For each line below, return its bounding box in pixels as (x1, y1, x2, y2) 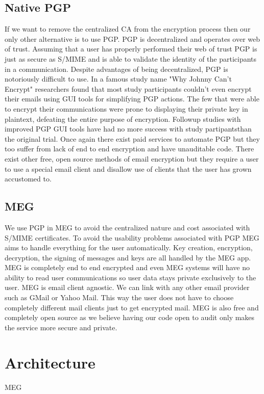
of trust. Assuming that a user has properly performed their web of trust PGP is (5, 43, 257, 54)
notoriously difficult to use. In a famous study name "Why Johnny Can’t (5, 73, 232, 84)
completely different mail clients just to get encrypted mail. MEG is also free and (5, 302, 259, 312)
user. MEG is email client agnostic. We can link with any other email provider (5, 282, 250, 293)
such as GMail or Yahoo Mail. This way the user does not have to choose (5, 292, 234, 303)
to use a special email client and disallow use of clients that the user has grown (5, 163, 252, 174)
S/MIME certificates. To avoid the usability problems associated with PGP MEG (5, 232, 259, 243)
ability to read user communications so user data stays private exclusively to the (5, 272, 256, 282)
